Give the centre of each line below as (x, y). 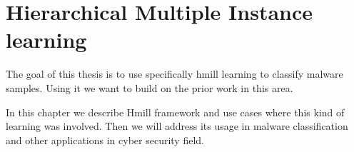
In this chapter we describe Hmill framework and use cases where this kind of (175, 112)
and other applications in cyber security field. (105, 140)
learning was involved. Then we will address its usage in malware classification (177, 126)
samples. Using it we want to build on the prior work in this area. (150, 87)
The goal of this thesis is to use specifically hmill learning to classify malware (175, 74)
